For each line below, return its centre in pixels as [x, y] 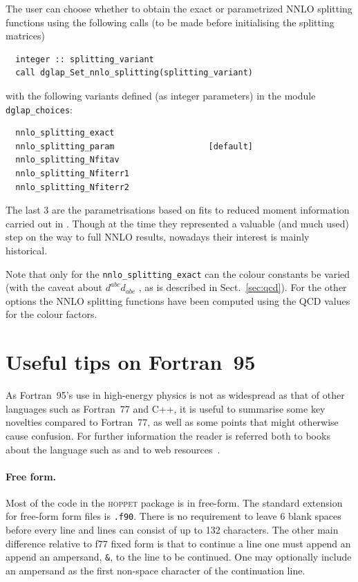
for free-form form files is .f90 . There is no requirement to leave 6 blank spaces [173, 516]
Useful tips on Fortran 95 [131, 362]
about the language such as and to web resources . [113, 449]
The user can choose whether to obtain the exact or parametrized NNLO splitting [179, 8]
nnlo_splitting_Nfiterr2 [72, 187]
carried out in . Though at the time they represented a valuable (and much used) [177, 223]
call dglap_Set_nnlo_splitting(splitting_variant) [134, 73]
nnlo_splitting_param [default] [134, 146]
